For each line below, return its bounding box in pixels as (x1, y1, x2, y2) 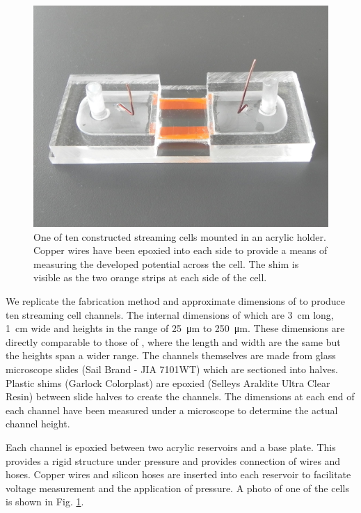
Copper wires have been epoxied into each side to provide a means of (33, 243, 328, 258)
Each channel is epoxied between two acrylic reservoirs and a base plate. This (6, 439, 336, 454)
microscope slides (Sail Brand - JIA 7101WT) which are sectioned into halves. (6, 361, 339, 376)
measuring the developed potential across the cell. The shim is (33, 256, 299, 271)
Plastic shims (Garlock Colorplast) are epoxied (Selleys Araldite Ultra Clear (6, 375, 330, 390)
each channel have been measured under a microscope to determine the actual (6, 402, 338, 417)
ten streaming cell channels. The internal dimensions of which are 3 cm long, (6, 307, 334, 322)
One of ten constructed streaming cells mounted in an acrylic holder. (33, 229, 326, 244)
